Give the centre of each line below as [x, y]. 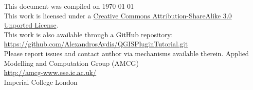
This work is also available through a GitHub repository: [89, 34]
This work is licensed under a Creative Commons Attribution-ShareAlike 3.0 [118, 15]
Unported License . [31, 25]
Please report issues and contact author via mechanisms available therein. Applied [126, 53]
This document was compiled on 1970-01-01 [69, 6]
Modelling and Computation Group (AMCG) [72, 63]
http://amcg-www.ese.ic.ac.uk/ [50, 72]
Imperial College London [41, 82]
